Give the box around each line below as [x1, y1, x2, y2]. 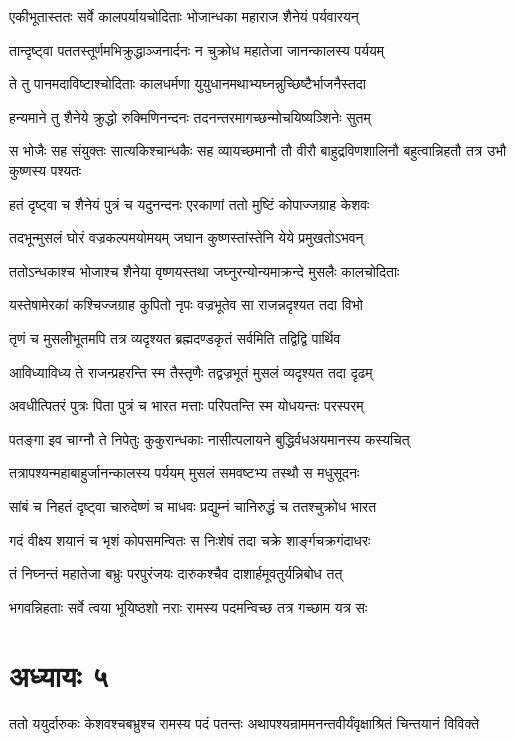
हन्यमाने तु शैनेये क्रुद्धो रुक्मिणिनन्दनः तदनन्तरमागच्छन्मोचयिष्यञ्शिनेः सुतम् [9, 106, 371, 127]
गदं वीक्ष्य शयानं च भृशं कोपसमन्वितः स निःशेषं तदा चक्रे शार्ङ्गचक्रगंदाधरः [9, 529, 371, 550]
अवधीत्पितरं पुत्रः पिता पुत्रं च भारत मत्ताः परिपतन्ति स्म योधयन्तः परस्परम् [9, 395, 364, 416]
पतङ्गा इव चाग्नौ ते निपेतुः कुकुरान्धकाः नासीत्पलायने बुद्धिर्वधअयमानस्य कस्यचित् [9, 428, 410, 449]
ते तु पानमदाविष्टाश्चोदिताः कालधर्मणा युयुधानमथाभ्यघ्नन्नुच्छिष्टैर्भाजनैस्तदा [9, 73, 366, 94]
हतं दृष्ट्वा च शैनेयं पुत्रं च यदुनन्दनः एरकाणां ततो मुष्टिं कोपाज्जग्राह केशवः [9, 193, 370, 214]
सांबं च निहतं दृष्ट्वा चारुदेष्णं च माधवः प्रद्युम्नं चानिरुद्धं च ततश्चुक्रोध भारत [9, 495, 377, 516]
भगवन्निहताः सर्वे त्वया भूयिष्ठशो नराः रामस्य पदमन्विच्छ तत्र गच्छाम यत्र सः [9, 596, 368, 617]
